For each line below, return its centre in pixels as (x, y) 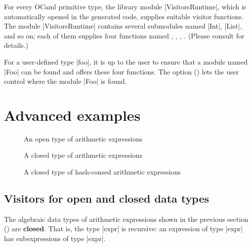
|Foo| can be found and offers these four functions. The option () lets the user (122, 71)
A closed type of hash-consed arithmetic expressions (102, 172)
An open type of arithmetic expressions (83, 138)
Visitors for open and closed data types (106, 198)
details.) (16, 45)
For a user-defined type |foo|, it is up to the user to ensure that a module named (126, 61)
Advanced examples (72, 115)
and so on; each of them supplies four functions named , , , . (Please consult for (124, 35)
